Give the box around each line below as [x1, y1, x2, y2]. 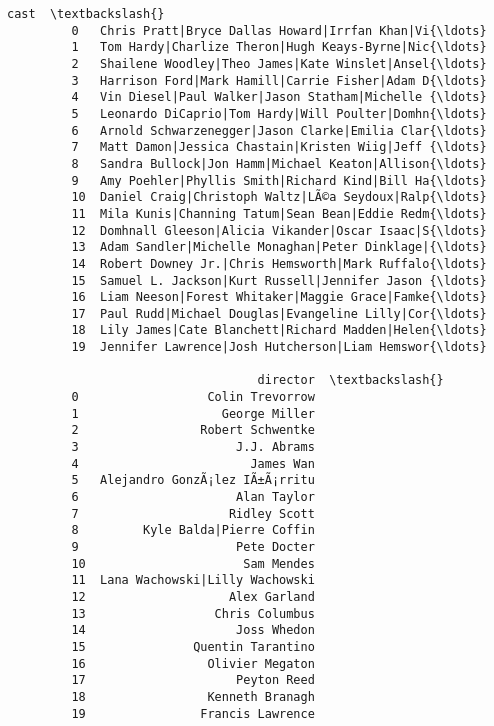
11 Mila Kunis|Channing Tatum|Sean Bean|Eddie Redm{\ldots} [71, 206, 487, 221]
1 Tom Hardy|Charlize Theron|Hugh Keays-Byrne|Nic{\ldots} [71, 40, 487, 55]
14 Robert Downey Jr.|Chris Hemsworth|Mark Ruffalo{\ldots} [71, 256, 487, 271]
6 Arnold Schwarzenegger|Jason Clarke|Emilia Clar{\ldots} [71, 123, 487, 138]
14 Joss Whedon [71, 623, 315, 638]
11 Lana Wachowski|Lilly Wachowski [71, 573, 315, 588]
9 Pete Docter [71, 540, 315, 554]
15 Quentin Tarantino [71, 639, 315, 654]
